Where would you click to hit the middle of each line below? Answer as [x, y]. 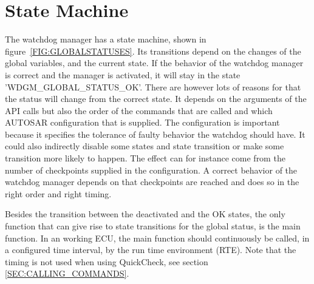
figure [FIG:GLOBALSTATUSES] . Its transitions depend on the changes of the [153, 51]
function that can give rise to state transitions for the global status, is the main [153, 226]
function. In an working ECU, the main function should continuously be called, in [157, 238]
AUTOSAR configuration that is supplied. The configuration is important [142, 122]
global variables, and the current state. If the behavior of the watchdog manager [154, 63]
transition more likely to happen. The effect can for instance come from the [145, 158]
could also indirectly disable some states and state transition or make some [145, 146]
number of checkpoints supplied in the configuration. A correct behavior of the [151, 170]
